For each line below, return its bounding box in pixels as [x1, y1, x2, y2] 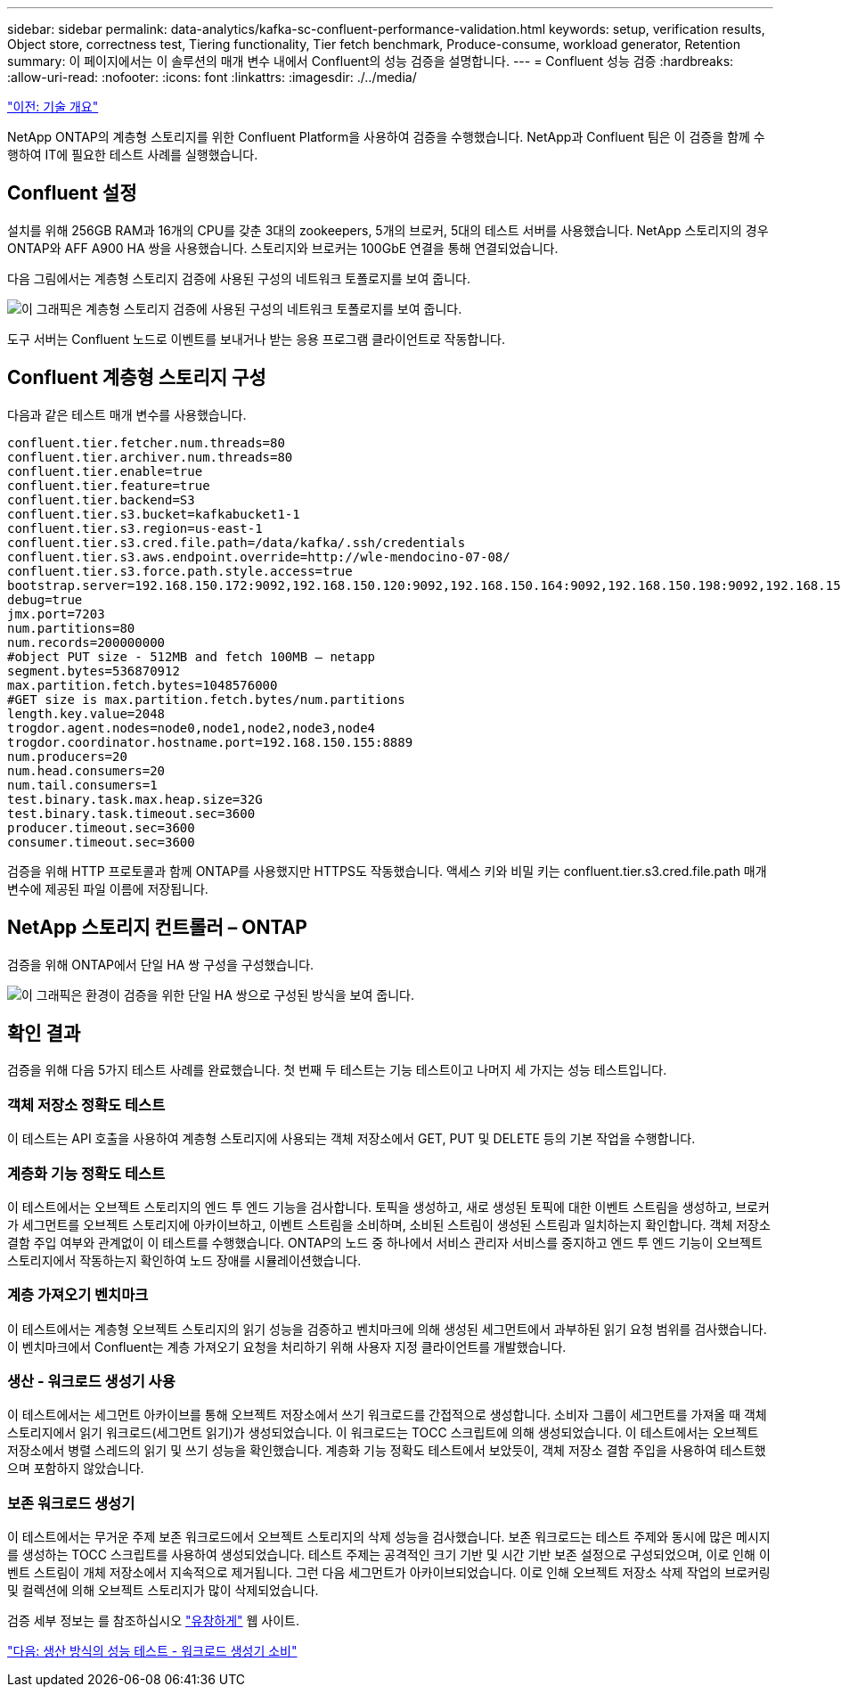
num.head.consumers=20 [7, 763, 166, 778]
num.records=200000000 [7, 634, 166, 650]
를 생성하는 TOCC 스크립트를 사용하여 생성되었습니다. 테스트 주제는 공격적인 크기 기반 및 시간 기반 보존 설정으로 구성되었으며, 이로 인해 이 [7, 1547, 771, 1563]
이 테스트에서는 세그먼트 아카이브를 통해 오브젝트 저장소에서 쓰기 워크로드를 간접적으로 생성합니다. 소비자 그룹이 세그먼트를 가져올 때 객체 [7, 1407, 767, 1423]
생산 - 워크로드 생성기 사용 [7, 1372, 176, 1390]
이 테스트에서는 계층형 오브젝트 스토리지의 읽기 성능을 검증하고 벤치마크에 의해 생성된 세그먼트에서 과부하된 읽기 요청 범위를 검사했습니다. [7, 1321, 767, 1337]
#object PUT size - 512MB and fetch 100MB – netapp [7, 649, 376, 664]
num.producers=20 [7, 749, 127, 764]
